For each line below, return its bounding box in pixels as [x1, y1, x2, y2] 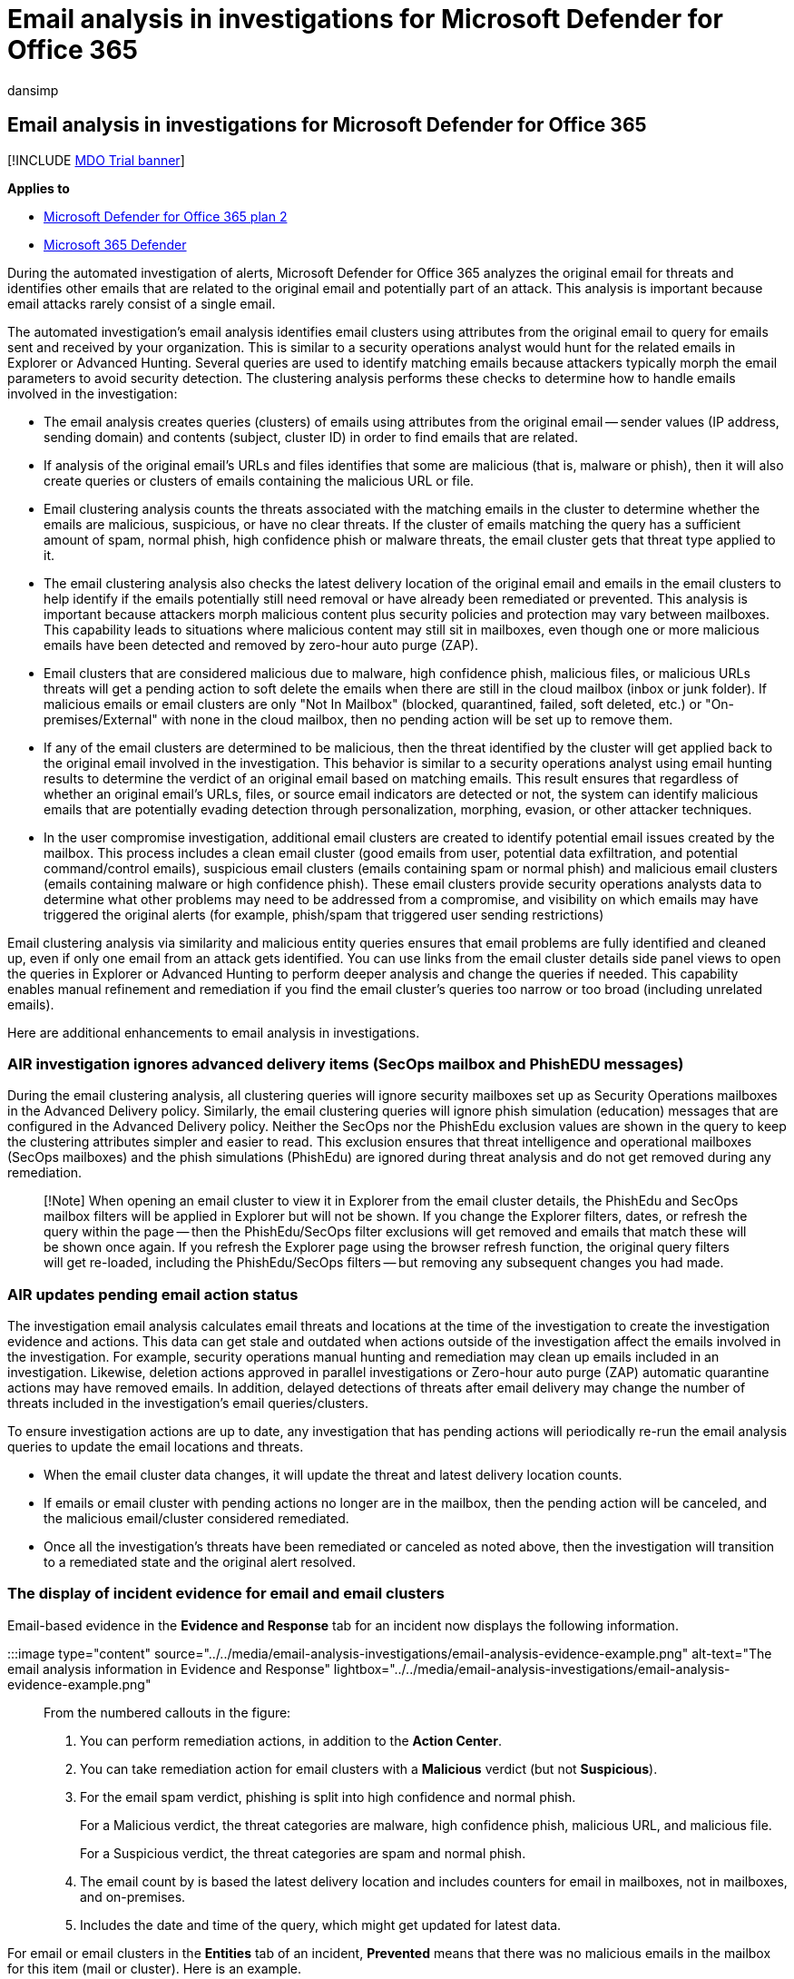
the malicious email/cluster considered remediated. [44, 1511, 349, 1527]
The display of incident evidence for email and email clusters [7, 1584, 445, 1603]
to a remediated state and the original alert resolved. [44, 1554, 357, 1570]
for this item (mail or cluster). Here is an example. [7, 1960, 301, 1976]
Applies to [7, 180, 70, 196]
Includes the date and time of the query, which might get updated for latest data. [80, 1916, 562, 1933]
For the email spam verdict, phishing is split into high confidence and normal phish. [80, 1788, 576, 1805]
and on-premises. [80, 1888, 186, 1905]
